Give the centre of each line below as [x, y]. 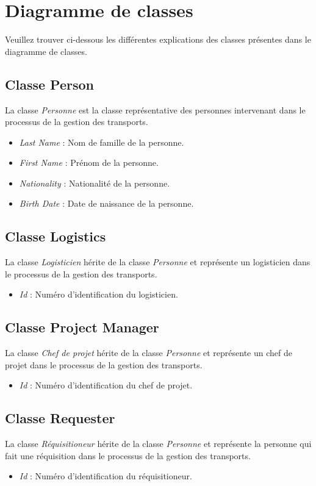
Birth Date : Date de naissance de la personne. [106, 203]
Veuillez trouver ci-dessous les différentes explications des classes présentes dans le [158, 39]
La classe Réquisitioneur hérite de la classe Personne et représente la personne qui [158, 444]
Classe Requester [60, 418]
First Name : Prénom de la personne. [89, 163]
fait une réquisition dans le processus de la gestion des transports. [128, 455]
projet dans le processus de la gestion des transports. [104, 364]
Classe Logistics [56, 236]
